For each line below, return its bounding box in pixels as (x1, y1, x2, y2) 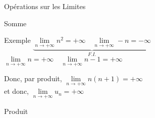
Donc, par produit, (4, 73, 62, 84)
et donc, (4, 86, 29, 96)
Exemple (4, 35, 31, 45)
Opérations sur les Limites (4, 1, 86, 11)
